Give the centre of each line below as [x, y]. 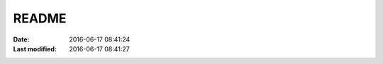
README [40, 18]
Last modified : [35, 49]
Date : [21, 39]
